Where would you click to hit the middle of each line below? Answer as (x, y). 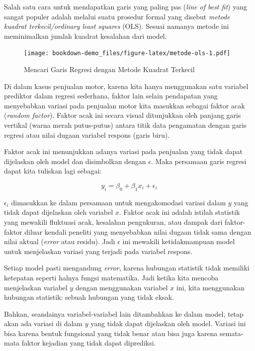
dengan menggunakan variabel (122, 287)
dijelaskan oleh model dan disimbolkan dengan (75, 161)
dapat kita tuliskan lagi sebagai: (53, 171)
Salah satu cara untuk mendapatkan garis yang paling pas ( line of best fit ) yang (126, 6)
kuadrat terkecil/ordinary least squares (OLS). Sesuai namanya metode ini (117, 26)
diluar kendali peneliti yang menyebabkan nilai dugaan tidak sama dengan (138, 231)
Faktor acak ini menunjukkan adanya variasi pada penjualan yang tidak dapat (123, 151)
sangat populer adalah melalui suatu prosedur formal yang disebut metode (117, 16)
